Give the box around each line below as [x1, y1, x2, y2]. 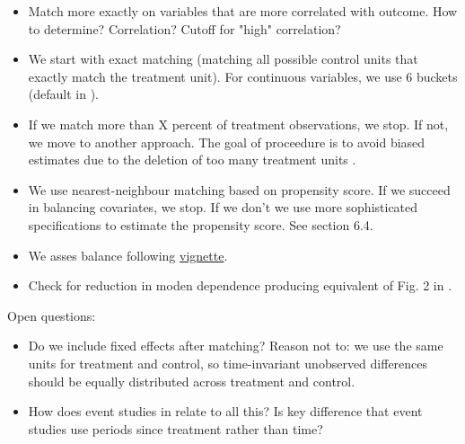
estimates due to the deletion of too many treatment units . [28, 150, 356, 169]
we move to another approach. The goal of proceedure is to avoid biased [28, 132, 426, 151]
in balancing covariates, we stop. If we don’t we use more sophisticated [28, 198, 418, 217]
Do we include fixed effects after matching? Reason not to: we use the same [28, 336, 443, 355]
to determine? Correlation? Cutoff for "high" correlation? [28, 19, 341, 38]
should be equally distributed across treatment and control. [28, 371, 355, 390]
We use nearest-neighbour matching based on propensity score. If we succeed [28, 180, 451, 199]
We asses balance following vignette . [28, 245, 228, 264]
